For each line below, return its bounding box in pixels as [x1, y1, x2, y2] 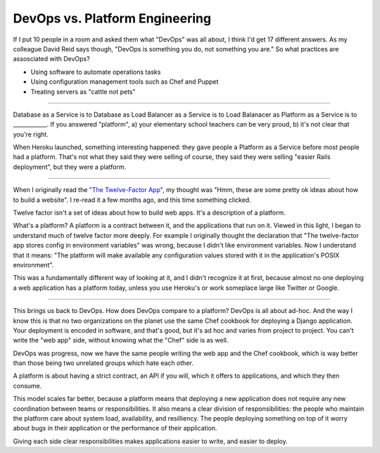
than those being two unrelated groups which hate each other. [13, 359, 194, 367]
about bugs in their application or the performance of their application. [13, 424, 217, 433]
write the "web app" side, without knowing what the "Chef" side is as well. [13, 336, 229, 345]
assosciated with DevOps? [13, 55, 91, 63]
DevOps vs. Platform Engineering [13, 11, 211, 26]
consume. [13, 381, 42, 390]
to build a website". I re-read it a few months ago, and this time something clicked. [13, 196, 251, 204]
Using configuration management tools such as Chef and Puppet [30, 77, 219, 86]
